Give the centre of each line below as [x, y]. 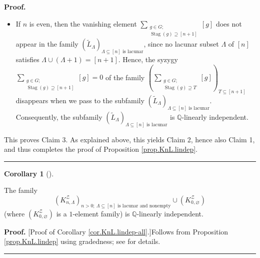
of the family [125, 77]
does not [229, 23]
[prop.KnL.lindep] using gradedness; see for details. [82, 241]
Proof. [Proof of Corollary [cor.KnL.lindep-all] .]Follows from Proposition [116, 231]
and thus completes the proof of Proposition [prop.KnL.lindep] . [101, 149]
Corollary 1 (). [29, 173]
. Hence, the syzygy [148, 59]
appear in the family [47, 44]
